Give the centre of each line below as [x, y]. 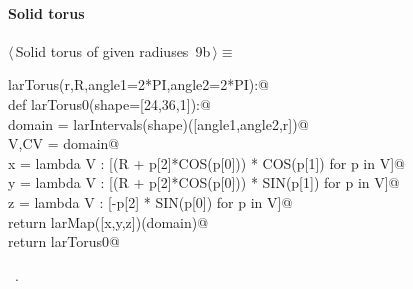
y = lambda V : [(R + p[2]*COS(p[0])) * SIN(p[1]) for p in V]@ [204, 182]
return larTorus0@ [64, 241]
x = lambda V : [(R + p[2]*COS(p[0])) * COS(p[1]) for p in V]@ [206, 162]
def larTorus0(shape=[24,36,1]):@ [109, 103]
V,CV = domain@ [64, 143]
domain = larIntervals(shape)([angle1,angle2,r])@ [158, 123]
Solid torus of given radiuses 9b [113, 50]
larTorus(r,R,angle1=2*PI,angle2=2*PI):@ [139, 84]
